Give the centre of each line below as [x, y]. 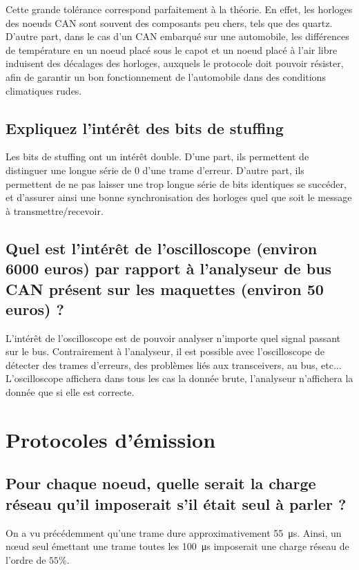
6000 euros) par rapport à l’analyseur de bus [169, 268]
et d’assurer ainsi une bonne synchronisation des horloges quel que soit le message [179, 197]
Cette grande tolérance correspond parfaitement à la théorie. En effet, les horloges [179, 9]
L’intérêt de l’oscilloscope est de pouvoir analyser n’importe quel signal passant [173, 338]
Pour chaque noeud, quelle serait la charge [161, 483]
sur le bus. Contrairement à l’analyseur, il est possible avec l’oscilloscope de [165, 351]
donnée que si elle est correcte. [70, 392]
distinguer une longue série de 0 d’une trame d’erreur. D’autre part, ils [155, 170]
